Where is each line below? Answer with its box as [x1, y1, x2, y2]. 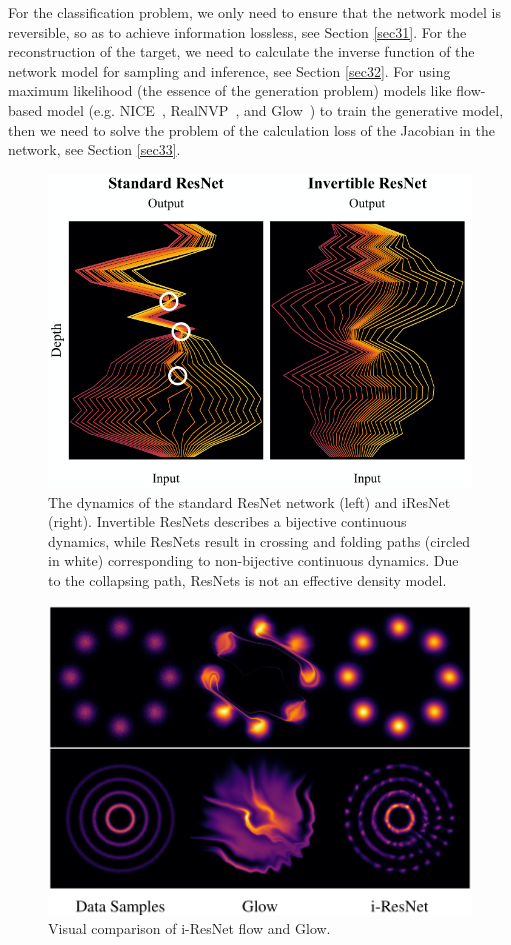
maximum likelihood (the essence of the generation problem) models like [8, 80, 452, 101]
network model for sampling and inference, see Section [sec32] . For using [8, 60, 451, 81]
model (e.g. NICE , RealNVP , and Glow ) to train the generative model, [46, 99, 504, 120]
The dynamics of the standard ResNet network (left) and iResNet [48, 491, 451, 512]
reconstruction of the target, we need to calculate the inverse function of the [8, 41, 475, 62]
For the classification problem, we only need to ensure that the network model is [8, 2, 501, 22]
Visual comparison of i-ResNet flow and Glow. [48, 918, 331, 939]
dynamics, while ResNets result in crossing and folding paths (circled [48, 530, 471, 551]
